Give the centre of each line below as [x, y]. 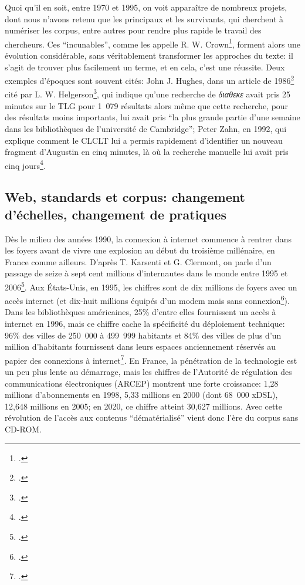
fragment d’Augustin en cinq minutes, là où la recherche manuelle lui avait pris [147, 152]
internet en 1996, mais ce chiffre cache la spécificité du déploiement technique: [145, 323]
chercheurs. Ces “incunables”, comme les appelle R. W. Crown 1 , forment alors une [152, 43]
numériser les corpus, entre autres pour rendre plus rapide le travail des [133, 30]
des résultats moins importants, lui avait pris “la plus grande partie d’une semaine [152, 117]
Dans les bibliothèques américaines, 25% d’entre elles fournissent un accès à [140, 312]
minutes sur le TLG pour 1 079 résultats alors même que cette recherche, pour [147, 105]
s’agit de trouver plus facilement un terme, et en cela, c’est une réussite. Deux [145, 67]
